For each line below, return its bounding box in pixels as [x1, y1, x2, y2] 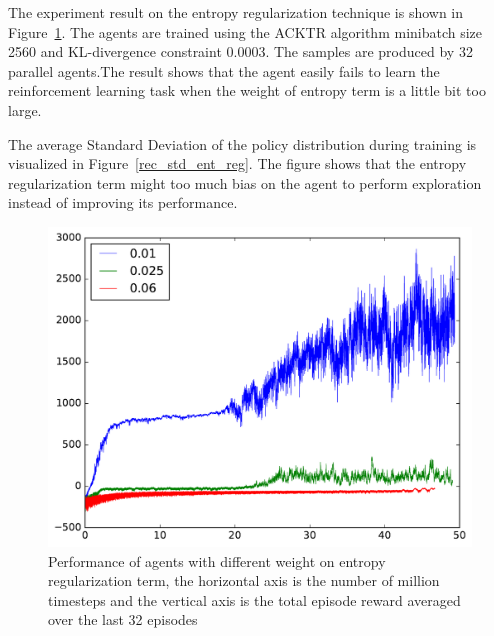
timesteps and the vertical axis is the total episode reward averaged [48, 589, 461, 610]
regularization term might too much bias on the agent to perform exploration [8, 172, 482, 193]
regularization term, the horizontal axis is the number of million [48, 570, 440, 591]
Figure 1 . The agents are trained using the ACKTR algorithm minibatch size [8, 21, 483, 42]
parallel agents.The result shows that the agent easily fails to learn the [8, 60, 440, 81]
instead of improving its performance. [8, 192, 238, 213]
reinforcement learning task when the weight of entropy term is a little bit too [8, 80, 486, 101]
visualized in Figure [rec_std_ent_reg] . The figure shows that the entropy [8, 153, 467, 174]
